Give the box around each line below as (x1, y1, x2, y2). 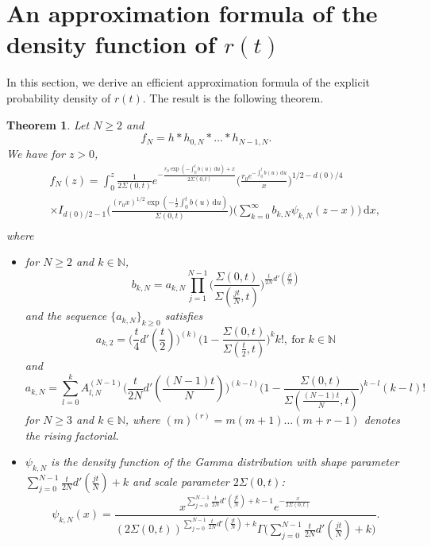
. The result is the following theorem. (142, 89, 324, 106)
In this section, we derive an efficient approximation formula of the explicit (6, 74, 370, 91)
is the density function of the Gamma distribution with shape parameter (51, 453, 399, 470)
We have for (6, 144, 65, 161)
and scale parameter (133, 473, 229, 490)
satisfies (164, 307, 203, 324)
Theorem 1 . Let (6, 116, 90, 133)
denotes (364, 411, 401, 428)
